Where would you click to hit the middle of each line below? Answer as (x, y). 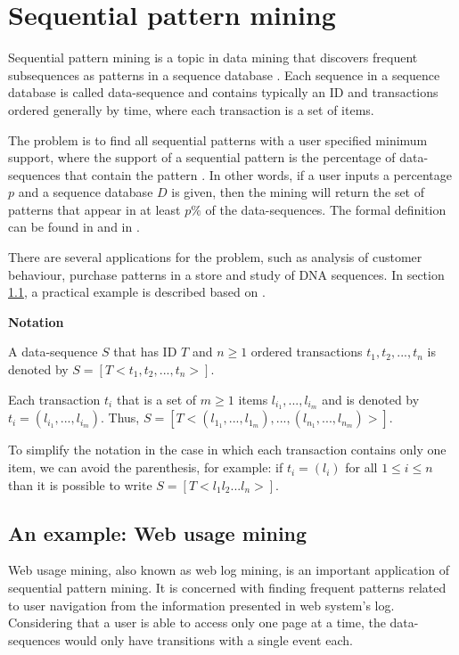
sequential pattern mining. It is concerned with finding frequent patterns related (227, 588)
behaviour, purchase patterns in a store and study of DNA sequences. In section (226, 274)
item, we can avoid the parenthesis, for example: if (146, 467)
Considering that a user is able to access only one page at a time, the (197, 622)
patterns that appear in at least (94, 209)
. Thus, (120, 418)
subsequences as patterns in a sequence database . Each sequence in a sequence (224, 74)
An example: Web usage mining (158, 532)
